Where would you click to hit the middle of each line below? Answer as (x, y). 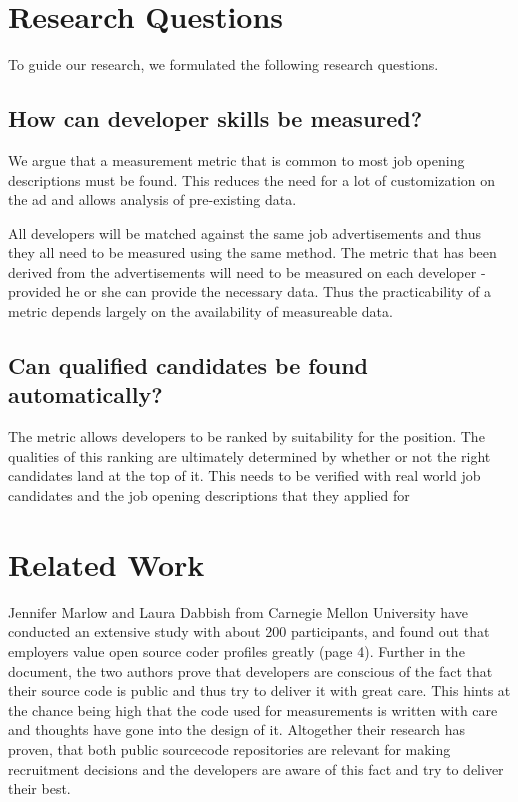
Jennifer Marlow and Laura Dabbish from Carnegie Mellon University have (238, 611)
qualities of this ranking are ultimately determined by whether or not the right (249, 455)
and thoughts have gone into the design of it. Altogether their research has (237, 729)
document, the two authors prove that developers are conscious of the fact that (250, 670)
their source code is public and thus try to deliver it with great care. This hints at (259, 690)
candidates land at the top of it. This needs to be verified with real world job (244, 475)
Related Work (106, 563)
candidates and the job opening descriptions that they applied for (209, 495)
